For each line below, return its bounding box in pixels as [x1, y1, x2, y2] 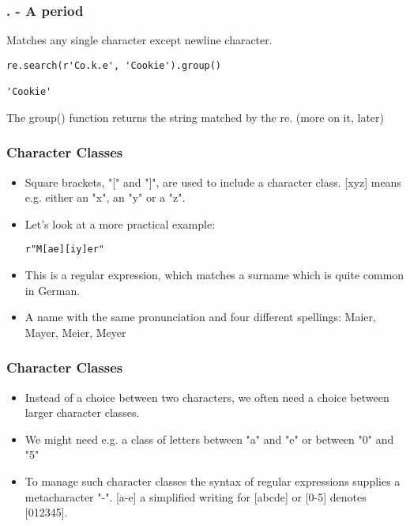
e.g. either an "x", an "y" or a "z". [24, 189, 186, 206]
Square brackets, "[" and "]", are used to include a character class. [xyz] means [24, 173, 401, 190]
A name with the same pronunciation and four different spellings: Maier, [24, 308, 376, 325]
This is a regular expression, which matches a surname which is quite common [24, 267, 404, 283]
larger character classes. [24, 404, 140, 421]
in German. [24, 282, 81, 298]
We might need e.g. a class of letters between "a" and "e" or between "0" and [24, 430, 394, 447]
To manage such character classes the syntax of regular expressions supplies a [24, 473, 401, 489]
